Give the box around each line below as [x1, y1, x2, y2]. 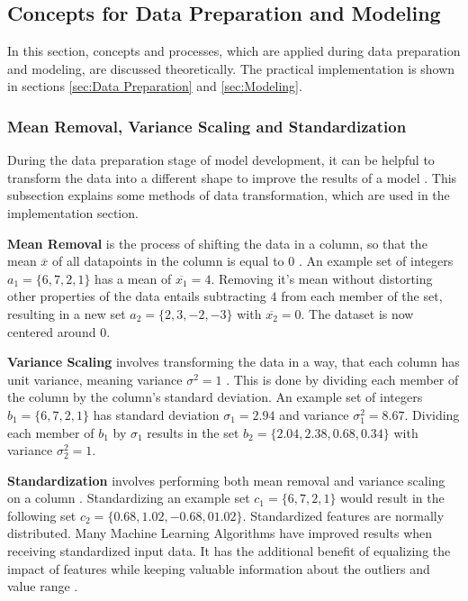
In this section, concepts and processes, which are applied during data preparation [7, 41, 461, 60]
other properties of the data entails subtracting [7, 287, 266, 305]
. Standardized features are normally [242, 505, 445, 524]
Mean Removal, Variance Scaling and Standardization [7, 114, 407, 137]
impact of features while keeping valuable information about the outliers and [7, 559, 430, 578]
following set [7, 505, 76, 524]
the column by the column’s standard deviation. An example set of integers [7, 387, 423, 406]
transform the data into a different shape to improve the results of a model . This [7, 168, 457, 187]
